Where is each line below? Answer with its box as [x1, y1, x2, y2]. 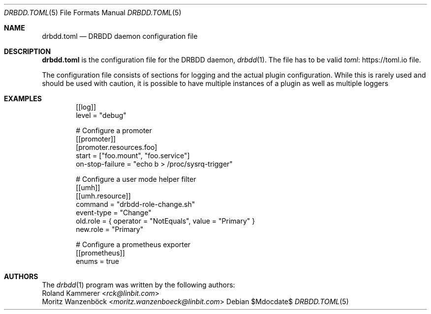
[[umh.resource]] [76, 192, 131, 200]
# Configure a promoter [76, 126, 152, 135]
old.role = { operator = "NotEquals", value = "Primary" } [76, 217, 255, 225]
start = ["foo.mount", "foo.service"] [76, 151, 190, 160]
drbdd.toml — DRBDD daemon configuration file [42, 32, 198, 40]
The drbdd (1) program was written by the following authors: [42, 281, 235, 289]
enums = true [76, 257, 119, 265]
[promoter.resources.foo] [76, 143, 157, 151]
